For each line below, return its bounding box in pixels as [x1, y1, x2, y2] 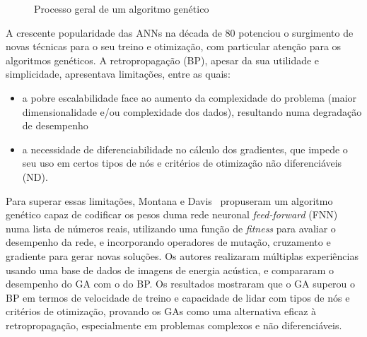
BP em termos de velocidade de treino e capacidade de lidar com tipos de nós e [6, 290, 350, 305]
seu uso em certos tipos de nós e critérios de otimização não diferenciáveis [22, 155, 342, 170]
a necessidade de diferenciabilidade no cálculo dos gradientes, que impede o [22, 141, 348, 156]
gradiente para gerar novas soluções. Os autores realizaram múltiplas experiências [6, 248, 359, 263]
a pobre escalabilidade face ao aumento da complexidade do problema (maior [22, 90, 357, 105]
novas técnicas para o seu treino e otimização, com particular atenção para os [6, 39, 342, 54]
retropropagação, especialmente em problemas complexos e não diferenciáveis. [6, 317, 342, 332]
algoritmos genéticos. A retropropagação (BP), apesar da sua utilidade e [6, 52, 320, 67]
